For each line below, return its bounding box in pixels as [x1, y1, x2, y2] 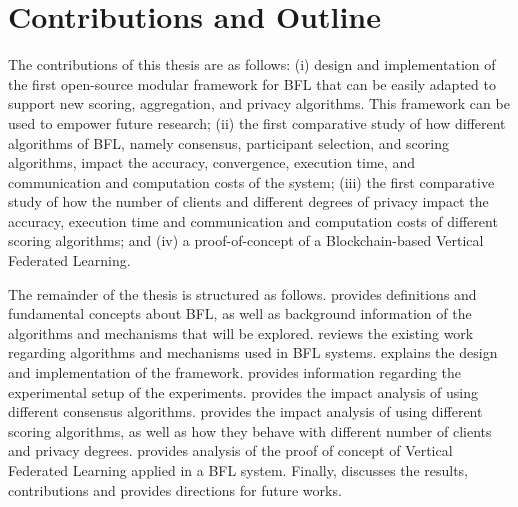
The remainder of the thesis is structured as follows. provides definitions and [8, 283, 477, 304]
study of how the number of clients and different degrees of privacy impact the [8, 191, 489, 212]
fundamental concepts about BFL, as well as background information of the [8, 303, 472, 324]
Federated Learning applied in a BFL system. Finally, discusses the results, [8, 460, 469, 480]
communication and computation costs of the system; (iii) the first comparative [8, 171, 495, 192]
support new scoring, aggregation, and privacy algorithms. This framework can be [8, 93, 510, 114]
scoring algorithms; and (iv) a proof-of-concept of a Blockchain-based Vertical [8, 230, 484, 251]
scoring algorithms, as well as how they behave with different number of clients [8, 420, 492, 441]
